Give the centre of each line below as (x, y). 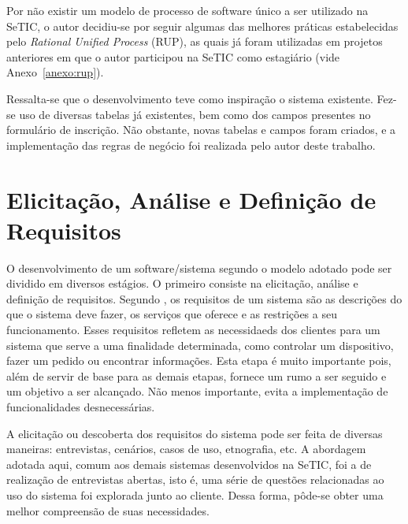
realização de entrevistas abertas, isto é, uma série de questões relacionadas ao (195, 479)
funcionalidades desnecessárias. (81, 407)
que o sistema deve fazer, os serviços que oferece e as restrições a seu (172, 314)
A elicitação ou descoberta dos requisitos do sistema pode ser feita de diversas (195, 433)
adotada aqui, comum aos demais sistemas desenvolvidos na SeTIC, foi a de (189, 464)
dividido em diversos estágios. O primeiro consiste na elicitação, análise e (182, 283)
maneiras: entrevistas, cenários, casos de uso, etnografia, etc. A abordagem (186, 449)
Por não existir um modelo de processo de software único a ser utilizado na (187, 10)
